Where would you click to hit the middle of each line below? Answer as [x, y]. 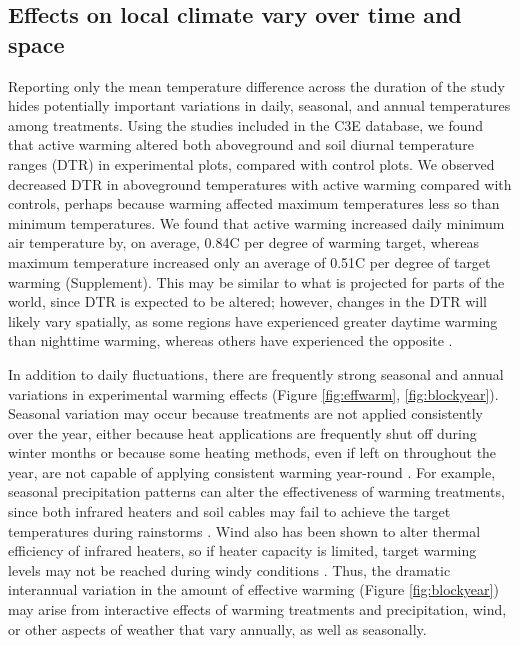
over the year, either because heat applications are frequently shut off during [242, 432]
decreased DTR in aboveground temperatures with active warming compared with [260, 183]
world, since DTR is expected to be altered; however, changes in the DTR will [248, 301]
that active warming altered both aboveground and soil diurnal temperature [241, 144]
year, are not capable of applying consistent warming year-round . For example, [252, 471]
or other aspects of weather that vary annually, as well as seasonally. [217, 628]
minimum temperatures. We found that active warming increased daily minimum [256, 222]
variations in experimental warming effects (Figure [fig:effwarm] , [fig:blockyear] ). [253, 393]
